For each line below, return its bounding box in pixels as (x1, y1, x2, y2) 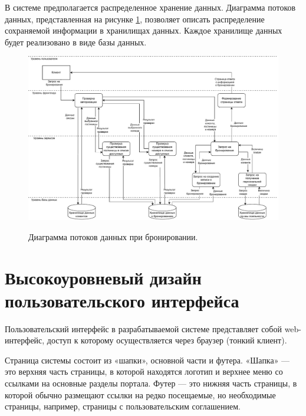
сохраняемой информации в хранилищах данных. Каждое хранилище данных (5, 24, 282, 37)
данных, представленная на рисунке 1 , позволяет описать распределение (5, 12, 265, 25)
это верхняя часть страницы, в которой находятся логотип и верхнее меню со (5, 365, 283, 378)
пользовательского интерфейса (5, 288, 239, 312)
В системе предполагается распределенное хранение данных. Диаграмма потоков (5, 1, 296, 13)
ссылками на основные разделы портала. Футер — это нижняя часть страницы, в (5, 377, 297, 389)
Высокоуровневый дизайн (5, 265, 202, 289)
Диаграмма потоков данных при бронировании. (28, 230, 198, 243)
